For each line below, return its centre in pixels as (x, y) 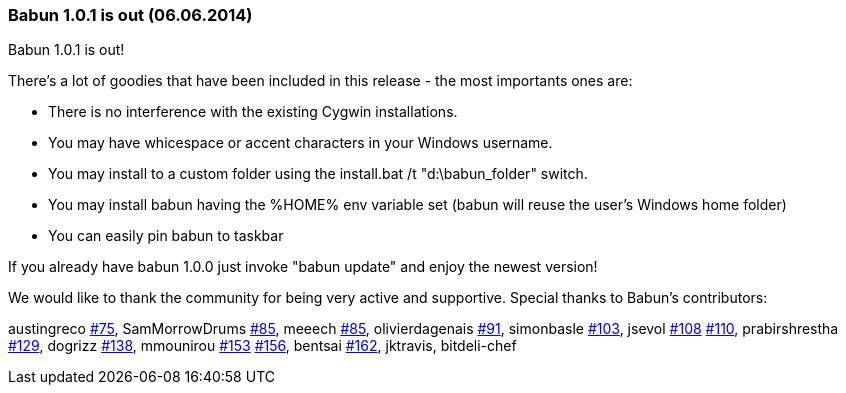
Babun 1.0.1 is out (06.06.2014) (130, 15)
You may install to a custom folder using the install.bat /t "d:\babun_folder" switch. (318, 174)
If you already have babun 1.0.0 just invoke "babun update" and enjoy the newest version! (303, 267)
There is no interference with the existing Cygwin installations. (253, 112)
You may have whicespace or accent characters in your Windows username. (300, 143)
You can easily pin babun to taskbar (166, 236)
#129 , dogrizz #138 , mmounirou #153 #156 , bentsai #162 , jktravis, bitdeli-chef (262, 346)
